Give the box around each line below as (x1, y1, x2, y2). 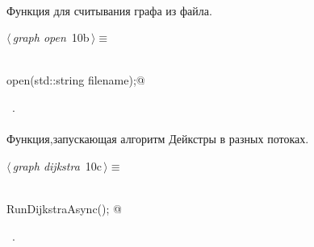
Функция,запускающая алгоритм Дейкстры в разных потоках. (6, 130, 309, 147)
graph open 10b (12, 29, 90, 46)
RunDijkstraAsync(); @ (6, 200, 122, 216)
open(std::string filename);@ (6, 72, 145, 89)
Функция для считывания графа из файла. (6, 2, 212, 19)
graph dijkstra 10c (12, 157, 103, 174)
